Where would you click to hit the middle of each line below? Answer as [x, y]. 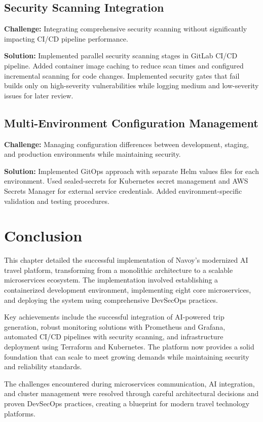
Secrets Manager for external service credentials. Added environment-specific [123, 190]
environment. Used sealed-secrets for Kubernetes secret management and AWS [126, 181]
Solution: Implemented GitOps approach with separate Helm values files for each [131, 171]
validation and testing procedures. [57, 201]
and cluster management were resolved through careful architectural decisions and [131, 393]
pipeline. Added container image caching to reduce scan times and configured [124, 65]
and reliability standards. [43, 366]
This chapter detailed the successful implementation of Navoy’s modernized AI [126, 260]
